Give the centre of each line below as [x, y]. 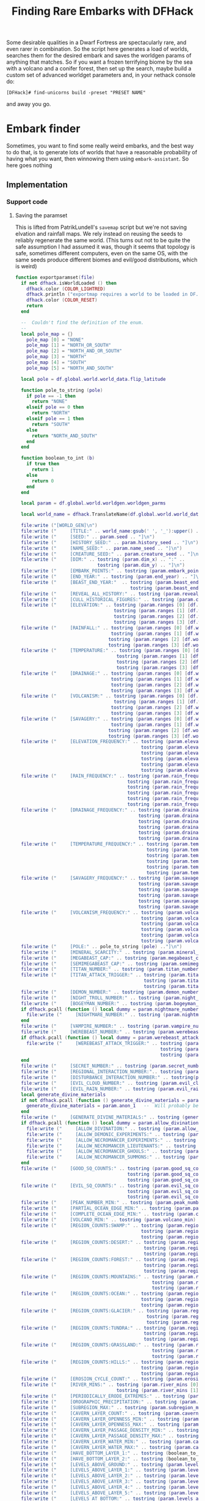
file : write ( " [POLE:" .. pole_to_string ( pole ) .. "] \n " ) [102, 946]
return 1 [43, 470]
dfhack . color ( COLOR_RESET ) [62, 300]
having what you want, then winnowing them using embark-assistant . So [98, 159]
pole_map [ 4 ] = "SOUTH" [57, 362]
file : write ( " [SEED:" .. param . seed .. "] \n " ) [88, 537]
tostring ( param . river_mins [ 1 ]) [159, 1391]
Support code [27, 202]
